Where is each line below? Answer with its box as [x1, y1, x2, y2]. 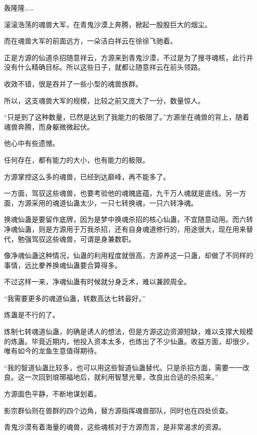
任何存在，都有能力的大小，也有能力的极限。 [4, 154, 149, 165]
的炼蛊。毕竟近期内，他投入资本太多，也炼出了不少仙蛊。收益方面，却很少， [4, 336, 253, 346]
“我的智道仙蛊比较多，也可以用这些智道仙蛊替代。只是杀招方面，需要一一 [4, 362, 243, 372]
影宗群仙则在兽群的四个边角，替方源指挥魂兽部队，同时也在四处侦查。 [4, 405, 232, 415]
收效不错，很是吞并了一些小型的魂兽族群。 [4, 78, 142, 88]
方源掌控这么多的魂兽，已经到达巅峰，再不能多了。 [4, 171, 170, 181]
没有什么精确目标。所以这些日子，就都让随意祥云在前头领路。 [4, 62, 205, 72]
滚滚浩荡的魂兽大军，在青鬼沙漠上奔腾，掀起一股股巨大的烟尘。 [4, 19, 212, 29]
